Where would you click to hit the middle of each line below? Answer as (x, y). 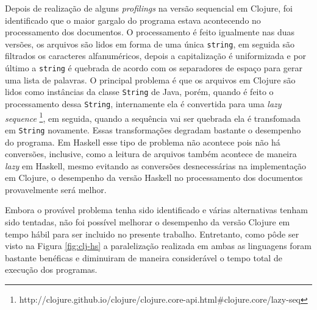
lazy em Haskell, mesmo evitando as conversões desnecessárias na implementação (156, 165)
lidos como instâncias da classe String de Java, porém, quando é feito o (139, 92)
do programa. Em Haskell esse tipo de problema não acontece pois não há (143, 142)
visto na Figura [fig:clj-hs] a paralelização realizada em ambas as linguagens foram (158, 246)
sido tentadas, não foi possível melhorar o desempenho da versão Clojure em (148, 222)
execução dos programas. (51, 269)
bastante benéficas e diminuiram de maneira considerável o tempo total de (144, 257)
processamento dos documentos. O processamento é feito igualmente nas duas (150, 32)
